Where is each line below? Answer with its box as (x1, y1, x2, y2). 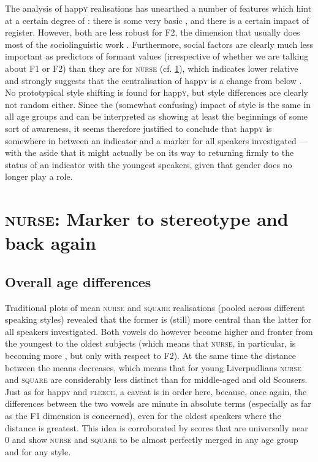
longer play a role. (5, 170, 73, 183)
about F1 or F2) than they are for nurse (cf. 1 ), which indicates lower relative (5, 61, 298, 74)
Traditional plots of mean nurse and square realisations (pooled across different (5, 301, 306, 314)
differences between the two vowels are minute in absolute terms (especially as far (5, 397, 311, 410)
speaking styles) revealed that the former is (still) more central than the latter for (5, 313, 312, 326)
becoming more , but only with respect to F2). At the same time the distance (5, 349, 296, 362)
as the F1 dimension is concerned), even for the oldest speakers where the (5, 409, 281, 422)
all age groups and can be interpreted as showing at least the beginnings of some (5, 110, 308, 123)
